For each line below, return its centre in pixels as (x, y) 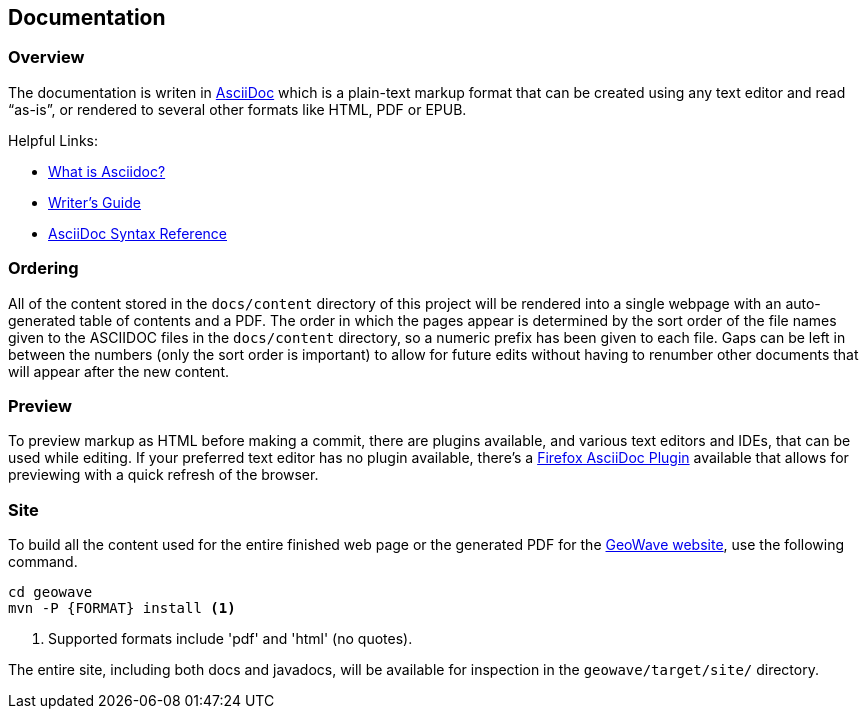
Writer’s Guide (94, 202)
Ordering (43, 268)
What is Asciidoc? (107, 171)
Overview (46, 57)
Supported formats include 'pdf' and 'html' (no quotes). (230, 639)
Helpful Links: (53, 140)
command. (43, 562)
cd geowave (50, 592)
